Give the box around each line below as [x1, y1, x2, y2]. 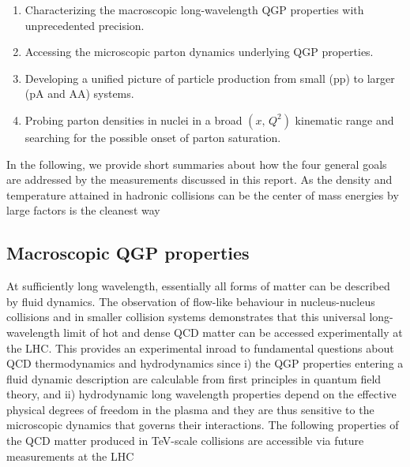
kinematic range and [295, 111, 394, 128]
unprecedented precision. [24, 17, 145, 33]
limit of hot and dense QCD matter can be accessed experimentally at [63, 323, 403, 340]
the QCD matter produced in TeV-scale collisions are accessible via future [6, 432, 364, 449]
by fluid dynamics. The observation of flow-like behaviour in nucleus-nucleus [6, 293, 375, 309]
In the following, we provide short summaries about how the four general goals [6, 155, 387, 172]
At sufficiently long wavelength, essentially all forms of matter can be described [6, 278, 390, 294]
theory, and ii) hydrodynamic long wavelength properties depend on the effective [6, 386, 397, 402]
